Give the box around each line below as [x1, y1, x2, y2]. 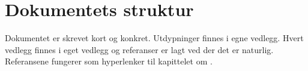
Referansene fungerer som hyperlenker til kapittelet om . [5, 55, 213, 67]
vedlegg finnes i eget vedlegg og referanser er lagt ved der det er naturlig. [5, 43, 274, 55]
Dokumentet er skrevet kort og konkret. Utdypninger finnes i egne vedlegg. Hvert [5, 32, 304, 44]
